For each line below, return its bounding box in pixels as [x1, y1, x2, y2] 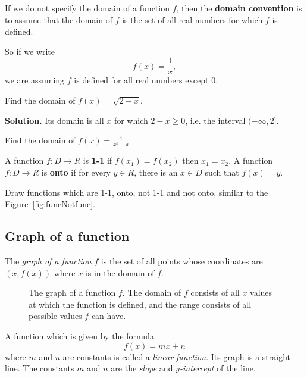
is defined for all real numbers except [74, 74, 209, 86]
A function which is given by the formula [5, 329, 154, 342]
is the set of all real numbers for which [122, 13, 263, 26]
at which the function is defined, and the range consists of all [29, 298, 252, 310]
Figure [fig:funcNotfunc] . [5, 198, 95, 210]
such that [205, 165, 239, 178]
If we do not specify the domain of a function [5, 2, 170, 14]
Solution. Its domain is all [5, 114, 104, 126]
